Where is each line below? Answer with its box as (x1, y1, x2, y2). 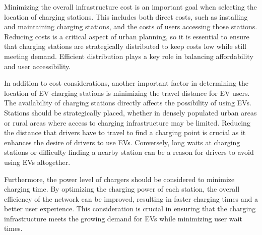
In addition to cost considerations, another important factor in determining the (4, 78, 249, 88)
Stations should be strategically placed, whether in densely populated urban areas (4, 107, 257, 117)
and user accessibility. (4, 61, 71, 71)
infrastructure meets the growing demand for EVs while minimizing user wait (4, 213, 242, 223)
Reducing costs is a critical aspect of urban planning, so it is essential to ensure (4, 31, 249, 41)
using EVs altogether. (4, 156, 71, 167)
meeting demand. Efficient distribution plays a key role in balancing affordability (4, 50, 253, 61)
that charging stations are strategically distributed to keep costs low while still (4, 41, 246, 51)
